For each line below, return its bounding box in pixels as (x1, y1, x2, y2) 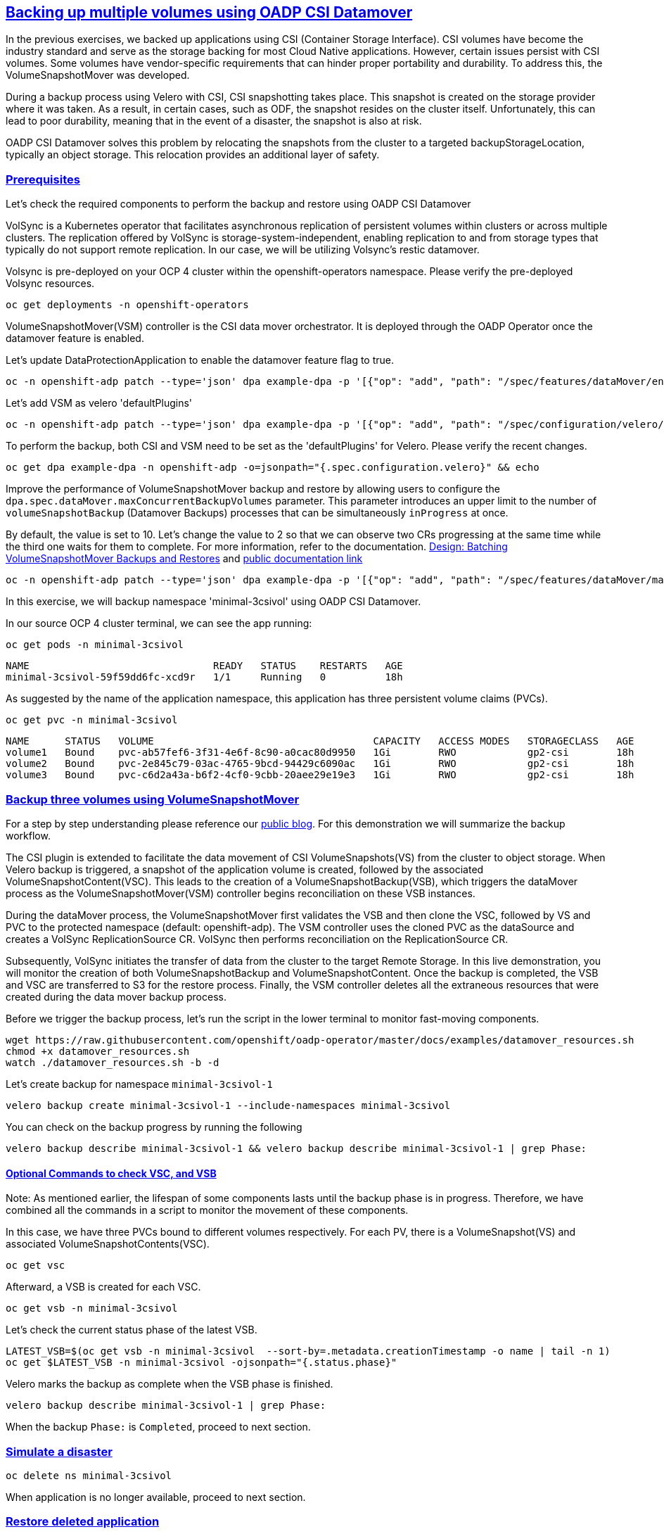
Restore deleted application (6, 1514, 160, 1529)
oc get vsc (6, 1260, 65, 1272)
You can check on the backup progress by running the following (6, 1120, 302, 1133)
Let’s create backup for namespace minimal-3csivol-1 (6, 1077, 273, 1090)
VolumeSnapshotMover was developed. (6, 69, 190, 82)
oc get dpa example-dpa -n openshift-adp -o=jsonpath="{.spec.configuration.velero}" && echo (6, 462, 539, 474)
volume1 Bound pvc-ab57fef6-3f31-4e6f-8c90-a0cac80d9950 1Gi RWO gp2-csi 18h (6, 747, 634, 759)
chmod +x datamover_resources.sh (6, 1045, 190, 1057)
